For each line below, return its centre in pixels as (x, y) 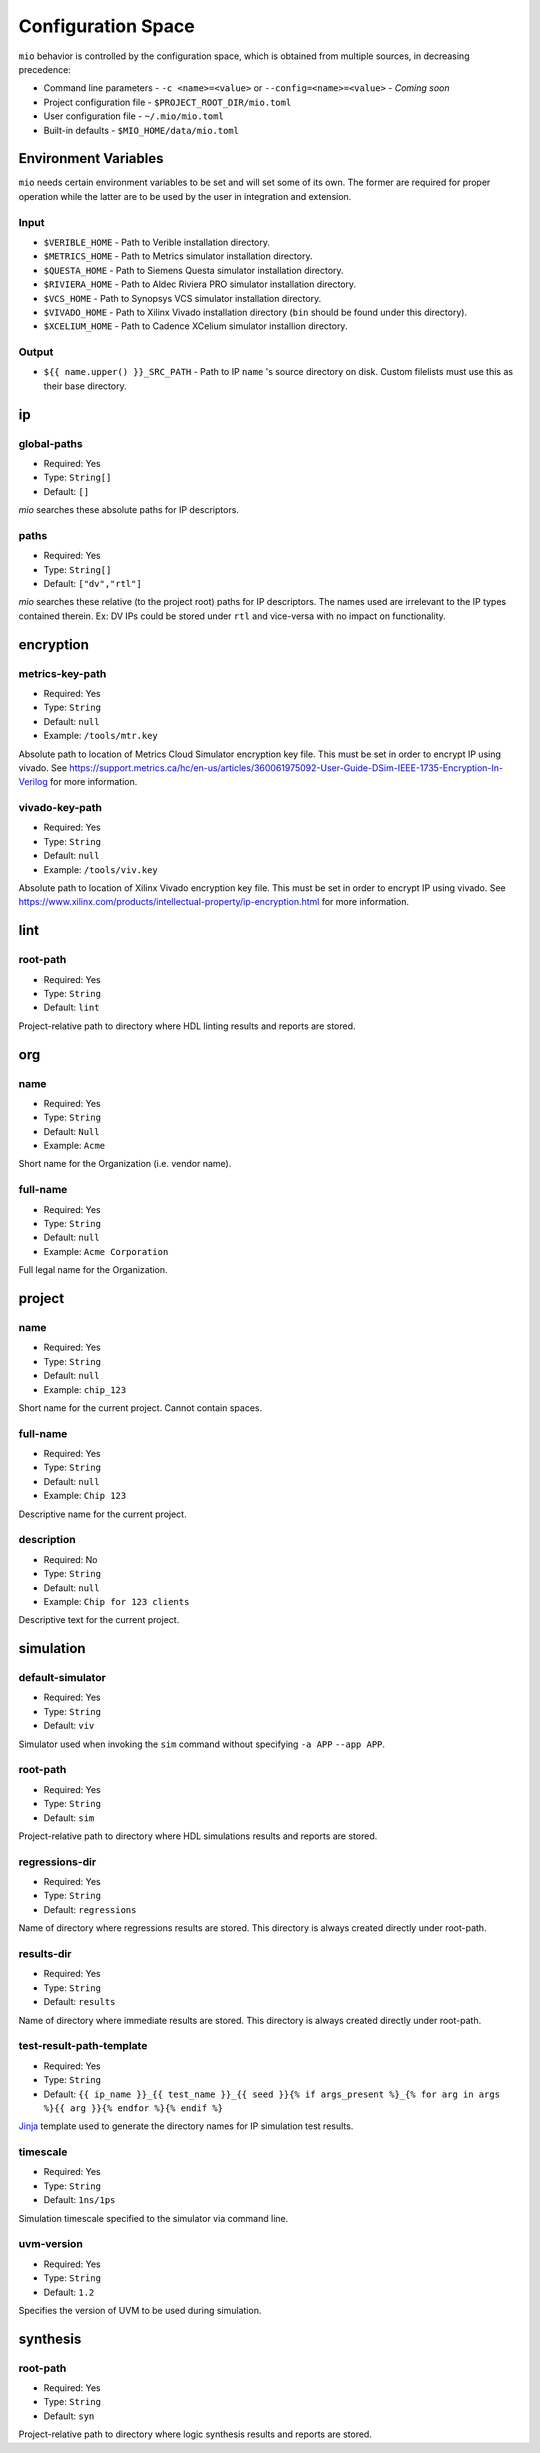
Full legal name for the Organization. (93, 1270)
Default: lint (71, 1007)
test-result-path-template (83, 2046)
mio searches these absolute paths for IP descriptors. (129, 510)
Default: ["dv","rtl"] (92, 584)
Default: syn (69, 2416)
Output (36, 352)
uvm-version (51, 2244)
